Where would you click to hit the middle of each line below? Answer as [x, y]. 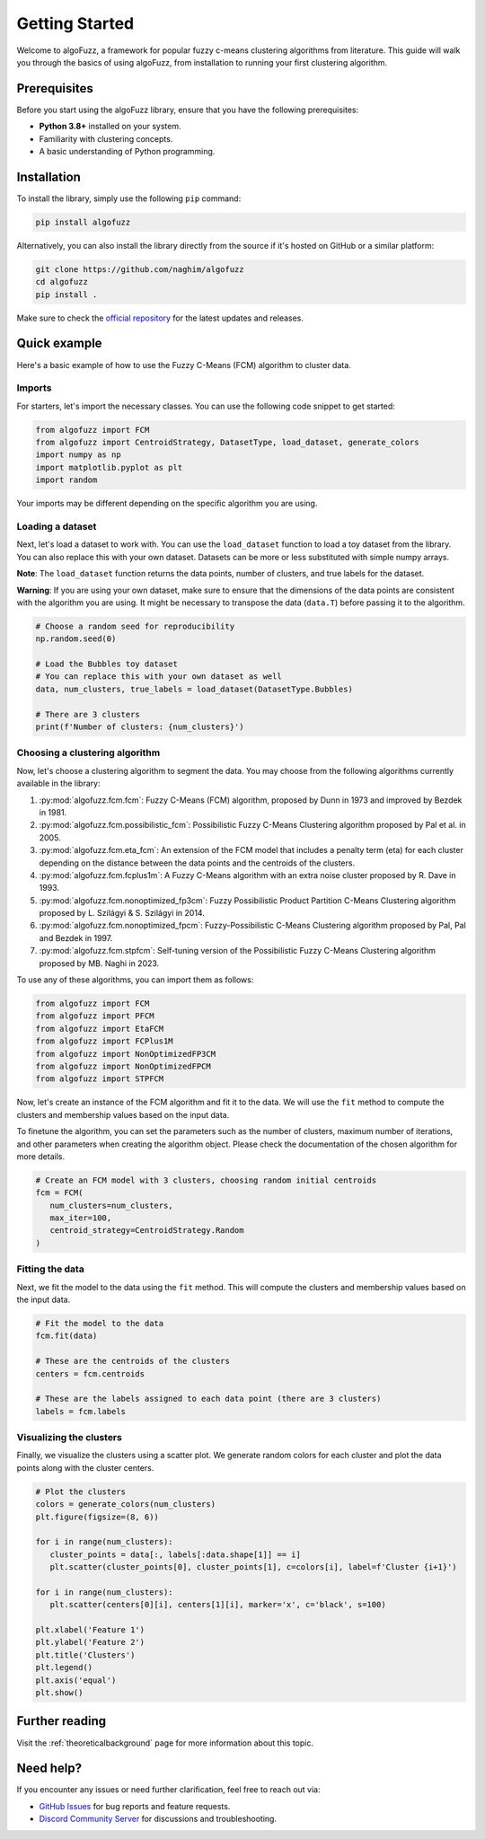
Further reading [62, 1721]
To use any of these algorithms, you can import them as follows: [135, 980]
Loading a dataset [57, 526]
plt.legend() [64, 1667]
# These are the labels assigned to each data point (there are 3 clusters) [208, 1399]
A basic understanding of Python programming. [127, 152]
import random [66, 480]
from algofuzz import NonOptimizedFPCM [123, 1066]
